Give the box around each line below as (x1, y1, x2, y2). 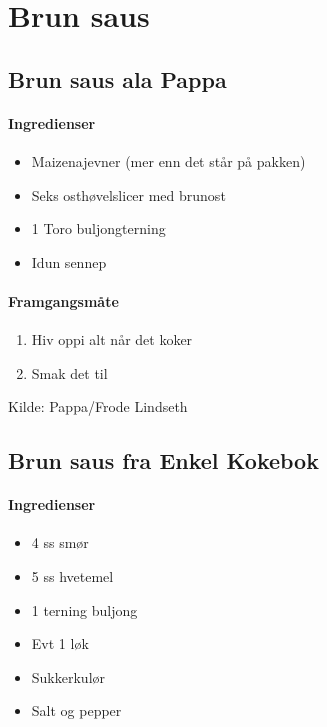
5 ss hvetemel (31, 566, 114, 587)
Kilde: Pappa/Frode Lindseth (8, 396, 188, 417)
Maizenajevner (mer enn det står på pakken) (31, 150, 306, 171)
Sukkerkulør (31, 666, 106, 687)
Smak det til (31, 362, 108, 383)
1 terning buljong (31, 599, 138, 620)
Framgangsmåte (8, 290, 119, 311)
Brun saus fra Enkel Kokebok (8, 445, 319, 476)
